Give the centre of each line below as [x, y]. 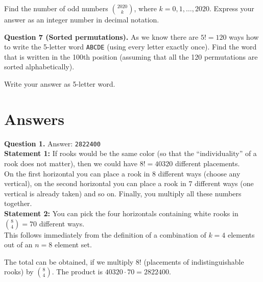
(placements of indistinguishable [194, 261]
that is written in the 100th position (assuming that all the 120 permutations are [131, 56]
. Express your [232, 8]
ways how [244, 36]
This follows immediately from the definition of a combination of [105, 234]
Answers [34, 119]
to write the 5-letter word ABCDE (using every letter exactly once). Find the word [130, 47]
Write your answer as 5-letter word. [60, 84]
